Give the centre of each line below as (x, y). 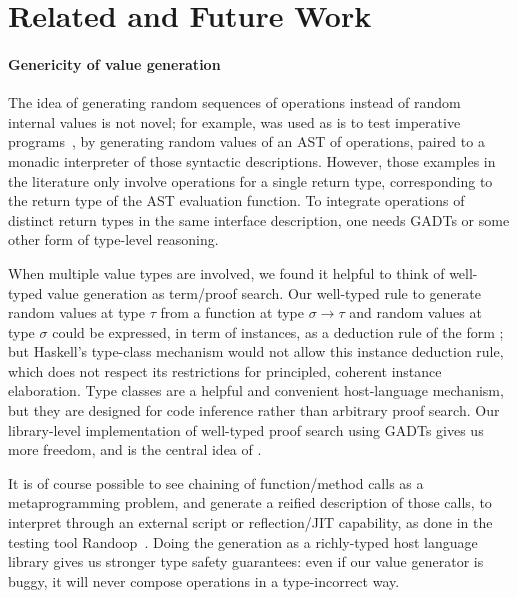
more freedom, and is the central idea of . (135, 449)
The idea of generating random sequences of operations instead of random (234, 102)
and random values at (415, 312)
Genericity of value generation (114, 63)
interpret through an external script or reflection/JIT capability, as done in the (250, 522)
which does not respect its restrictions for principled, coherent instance (225, 370)
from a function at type (232, 312)
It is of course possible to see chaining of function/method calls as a (216, 482)
